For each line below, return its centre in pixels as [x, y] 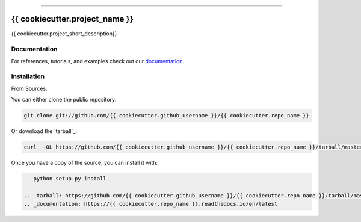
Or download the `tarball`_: [44, 131]
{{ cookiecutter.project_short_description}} [64, 34]
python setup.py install [70, 179]
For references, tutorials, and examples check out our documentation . [98, 61]
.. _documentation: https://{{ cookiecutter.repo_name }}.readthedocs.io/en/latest [151, 204]
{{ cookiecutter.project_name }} [73, 19]
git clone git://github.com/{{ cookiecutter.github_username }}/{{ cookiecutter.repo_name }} [167, 116]
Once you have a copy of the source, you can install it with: [85, 163]
